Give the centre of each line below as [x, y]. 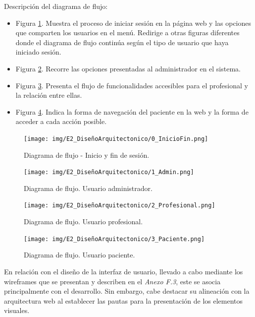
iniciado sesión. [38, 52]
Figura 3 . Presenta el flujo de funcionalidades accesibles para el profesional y [132, 85]
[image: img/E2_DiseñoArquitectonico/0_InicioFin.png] [116, 139]
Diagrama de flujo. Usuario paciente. [79, 255]
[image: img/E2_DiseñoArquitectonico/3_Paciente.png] [114, 239]
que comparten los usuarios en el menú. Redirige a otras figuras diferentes [127, 32]
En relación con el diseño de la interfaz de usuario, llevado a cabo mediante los [124, 271]
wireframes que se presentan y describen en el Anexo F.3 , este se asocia [112, 281]
